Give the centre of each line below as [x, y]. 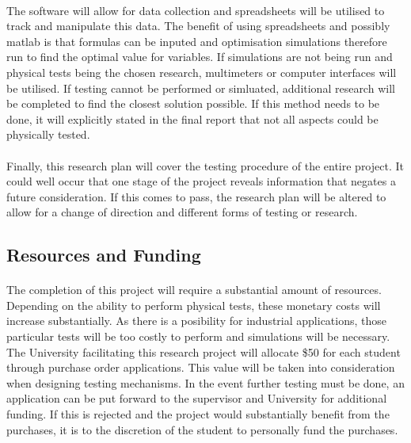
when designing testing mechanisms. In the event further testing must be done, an [205, 382]
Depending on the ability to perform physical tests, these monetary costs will [194, 305]
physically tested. [48, 134]
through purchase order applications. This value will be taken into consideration [201, 367]
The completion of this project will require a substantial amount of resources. [194, 290]
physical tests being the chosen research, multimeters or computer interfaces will [202, 72]
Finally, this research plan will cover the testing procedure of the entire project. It [205, 165]
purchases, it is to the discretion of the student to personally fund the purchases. [202, 429]
